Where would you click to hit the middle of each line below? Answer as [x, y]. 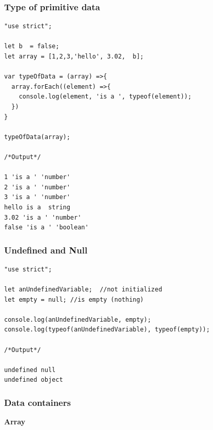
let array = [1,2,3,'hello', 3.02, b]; [74, 56]
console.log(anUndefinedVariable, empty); [78, 319]
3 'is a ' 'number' [37, 197]
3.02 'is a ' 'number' [43, 217]
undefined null [30, 370]
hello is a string [37, 207]
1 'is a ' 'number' [37, 177]
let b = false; [32, 46]
